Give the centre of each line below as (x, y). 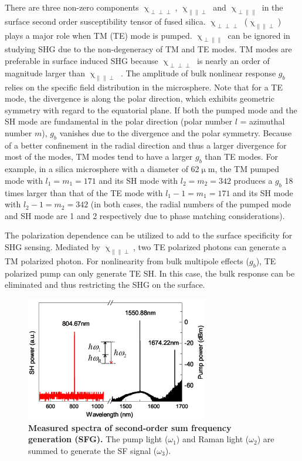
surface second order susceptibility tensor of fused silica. (105, 21)
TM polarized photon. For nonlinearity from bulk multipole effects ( (127, 260)
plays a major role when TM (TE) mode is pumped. (99, 35)
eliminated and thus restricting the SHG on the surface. (105, 285)
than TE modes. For (241, 157)
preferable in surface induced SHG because (82, 60)
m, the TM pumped (244, 169)
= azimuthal (262, 121)
